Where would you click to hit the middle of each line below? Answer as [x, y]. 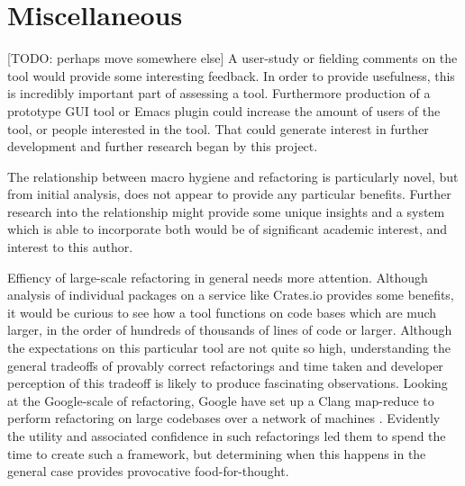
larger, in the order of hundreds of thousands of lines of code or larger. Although [230, 330]
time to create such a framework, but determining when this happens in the [217, 453]
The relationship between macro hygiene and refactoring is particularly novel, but [233, 176]
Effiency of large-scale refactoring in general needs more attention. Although [218, 277]
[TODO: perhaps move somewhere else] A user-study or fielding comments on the [232, 58]
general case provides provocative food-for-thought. [148, 471]
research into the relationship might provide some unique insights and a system [226, 211]
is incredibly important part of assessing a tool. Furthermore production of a [219, 93]
